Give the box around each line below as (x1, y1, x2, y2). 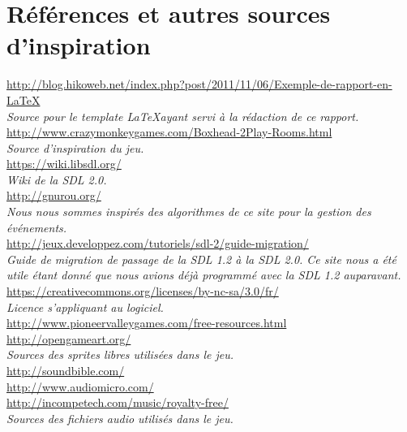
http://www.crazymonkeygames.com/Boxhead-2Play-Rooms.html (6, 123, 332, 140)
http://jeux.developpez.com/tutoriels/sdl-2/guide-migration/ (6, 235, 309, 252)
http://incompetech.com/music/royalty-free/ (6, 394, 229, 411)
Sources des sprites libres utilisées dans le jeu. (6, 346, 234, 363)
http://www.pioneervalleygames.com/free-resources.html (6, 314, 287, 331)
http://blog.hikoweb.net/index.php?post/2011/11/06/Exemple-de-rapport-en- (6, 76, 392, 93)
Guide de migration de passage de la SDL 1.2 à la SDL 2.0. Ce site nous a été (6, 250, 396, 267)
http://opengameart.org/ (6, 330, 131, 347)
